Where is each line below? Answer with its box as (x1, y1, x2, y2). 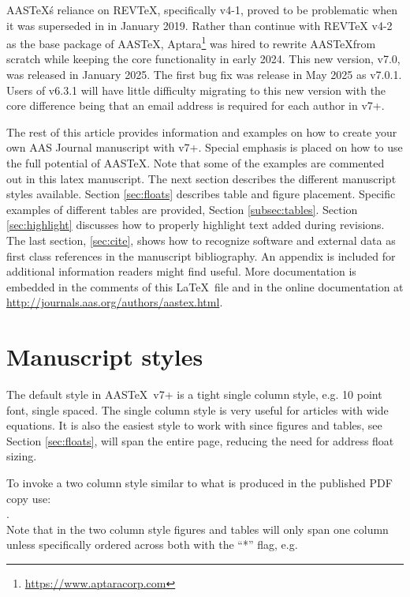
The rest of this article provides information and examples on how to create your (6, 123, 397, 140)
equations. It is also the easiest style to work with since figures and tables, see (6, 417, 382, 434)
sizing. (6, 448, 37, 464)
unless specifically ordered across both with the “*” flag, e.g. (6, 536, 298, 553)
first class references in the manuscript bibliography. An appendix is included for (6, 247, 396, 264)
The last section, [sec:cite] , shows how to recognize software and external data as (6, 231, 396, 248)
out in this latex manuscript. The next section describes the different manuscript (6, 170, 397, 186)
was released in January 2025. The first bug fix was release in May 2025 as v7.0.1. (6, 66, 402, 83)
